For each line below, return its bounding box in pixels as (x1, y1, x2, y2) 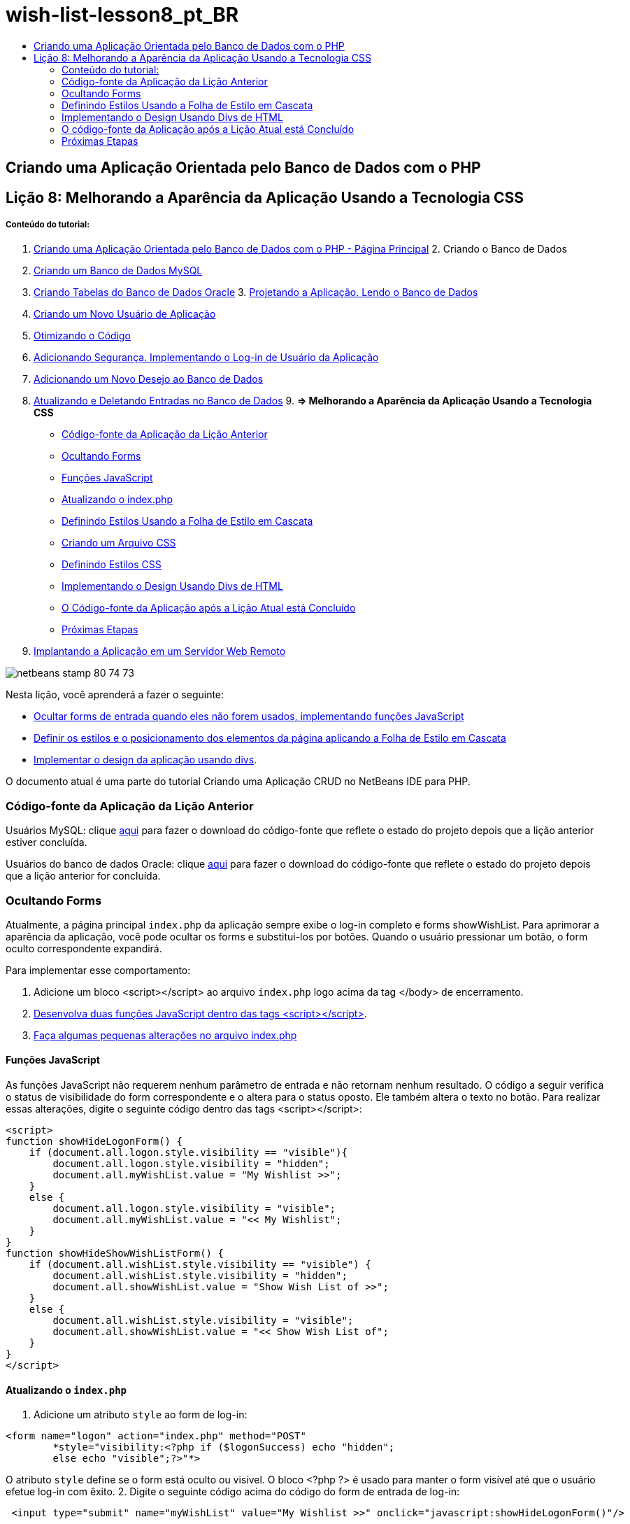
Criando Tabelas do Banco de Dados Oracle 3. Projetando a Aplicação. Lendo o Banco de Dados (34, 286, 478, 299)
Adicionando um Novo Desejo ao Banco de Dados (34, 373, 264, 386)
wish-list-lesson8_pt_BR (6, 3, 239, 27)
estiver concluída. (6, 836, 87, 849)
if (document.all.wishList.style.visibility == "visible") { (29, 1259, 371, 1271)
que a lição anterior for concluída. (6, 870, 161, 882)
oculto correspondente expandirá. (6, 942, 162, 954)
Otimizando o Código (34, 330, 131, 342)
